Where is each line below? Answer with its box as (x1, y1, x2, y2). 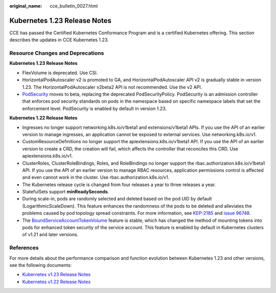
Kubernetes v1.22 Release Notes (22, 279, 91, 285)
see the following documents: (9, 262, 72, 268)
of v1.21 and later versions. (22, 232, 79, 238)
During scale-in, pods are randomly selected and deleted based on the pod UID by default (22, 196, 212, 202)
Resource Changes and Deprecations (9, 50, 104, 57)
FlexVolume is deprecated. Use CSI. (22, 70, 98, 76)
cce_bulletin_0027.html (50, 3, 98, 9)
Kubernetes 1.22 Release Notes (9, 115, 78, 121)
